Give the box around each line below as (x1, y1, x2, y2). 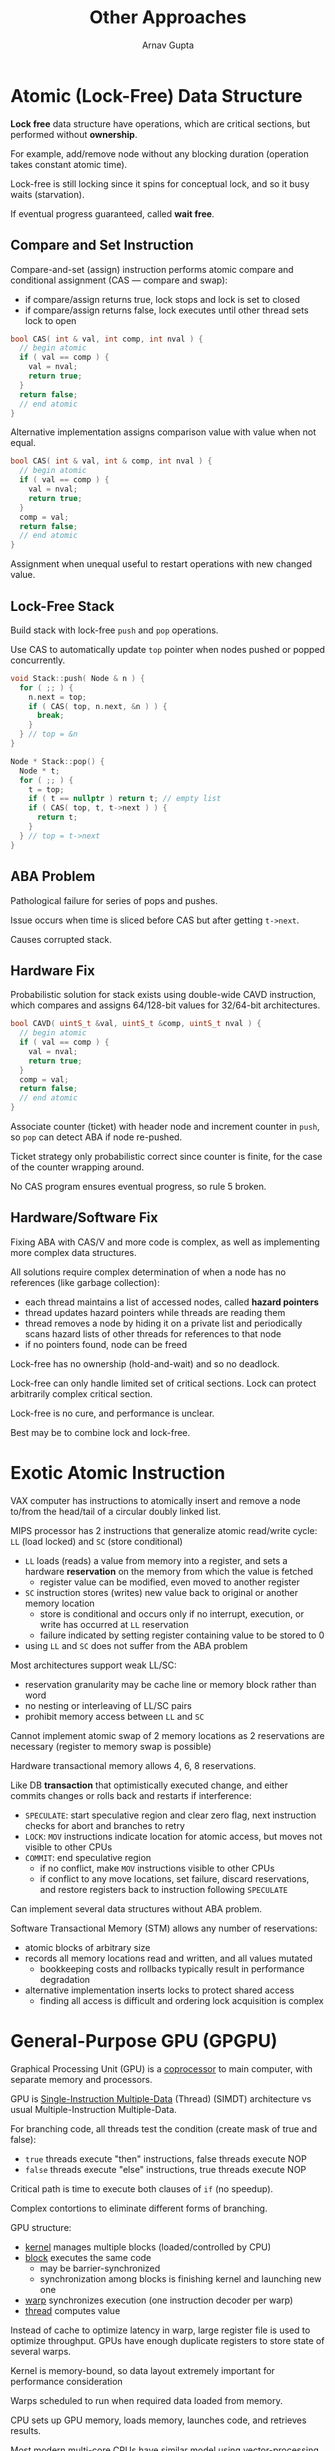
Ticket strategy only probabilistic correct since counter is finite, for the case (10, 1151, 323, 1163)
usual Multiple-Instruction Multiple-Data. (10, 2103, 177, 2115)
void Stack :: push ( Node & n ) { (10, 673, 145, 683)
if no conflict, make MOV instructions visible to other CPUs (39, 1862, 275, 1874)
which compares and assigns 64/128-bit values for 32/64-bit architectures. (10, 999, 321, 1011)
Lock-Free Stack (10, 597, 115, 615)
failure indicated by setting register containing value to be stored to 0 (39, 1629, 325, 1641)
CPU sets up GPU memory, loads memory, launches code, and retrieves (10, 2414, 307, 2426)
